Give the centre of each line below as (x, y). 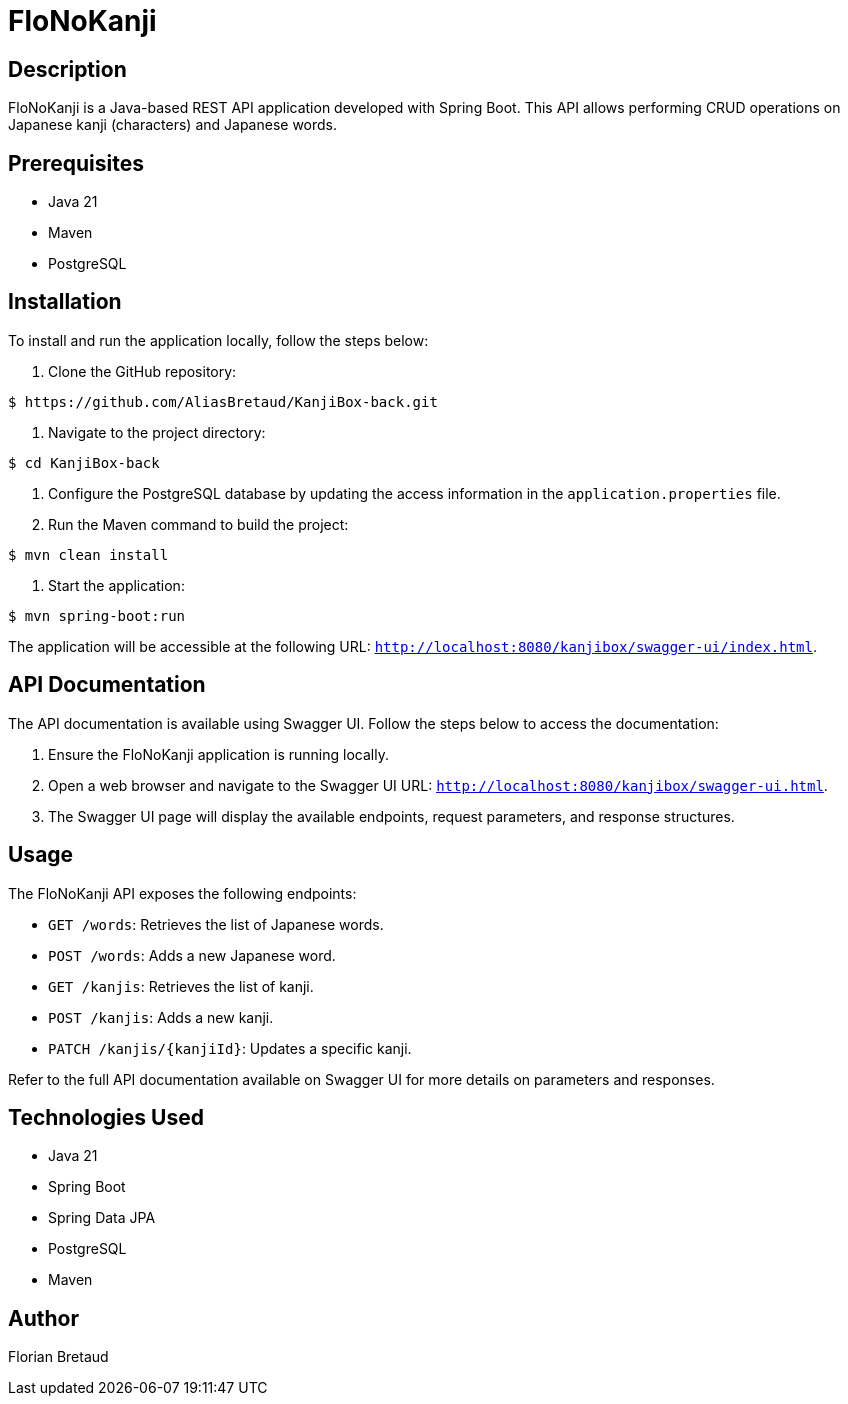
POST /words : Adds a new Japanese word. (192, 955)
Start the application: (116, 585)
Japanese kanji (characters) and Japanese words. (173, 125)
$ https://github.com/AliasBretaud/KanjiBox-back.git (223, 401)
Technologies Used (106, 1117)
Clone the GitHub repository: (142, 371)
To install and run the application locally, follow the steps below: (218, 340)
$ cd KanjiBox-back (84, 462)
